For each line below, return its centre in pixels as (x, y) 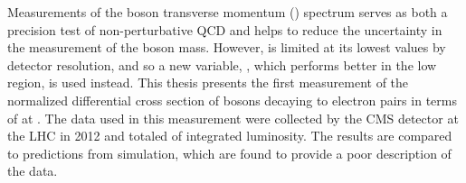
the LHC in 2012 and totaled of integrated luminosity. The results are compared (230, 136)
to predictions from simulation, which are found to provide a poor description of (229, 153)
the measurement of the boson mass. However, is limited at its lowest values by (227, 47)
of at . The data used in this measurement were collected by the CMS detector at (233, 118)
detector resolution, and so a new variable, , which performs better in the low (222, 64)
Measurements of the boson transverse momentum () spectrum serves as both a (228, 12)
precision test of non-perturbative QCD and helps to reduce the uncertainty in (225, 29)
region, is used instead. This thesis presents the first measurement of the (208, 82)
